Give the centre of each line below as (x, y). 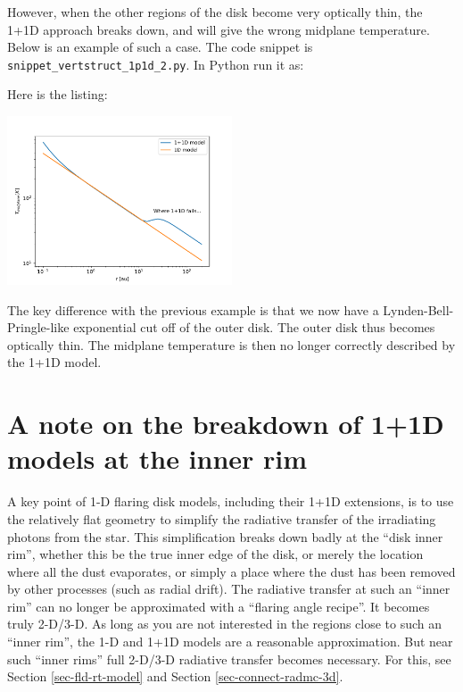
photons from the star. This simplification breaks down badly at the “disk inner (225, 536)
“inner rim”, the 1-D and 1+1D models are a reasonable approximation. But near (230, 642)
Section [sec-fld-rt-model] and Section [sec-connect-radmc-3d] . (175, 676)
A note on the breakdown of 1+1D (226, 424)
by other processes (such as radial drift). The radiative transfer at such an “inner (229, 589)
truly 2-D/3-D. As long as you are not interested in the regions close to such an (225, 624)
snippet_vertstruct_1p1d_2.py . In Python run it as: (156, 64)
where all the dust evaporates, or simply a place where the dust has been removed (231, 571)
